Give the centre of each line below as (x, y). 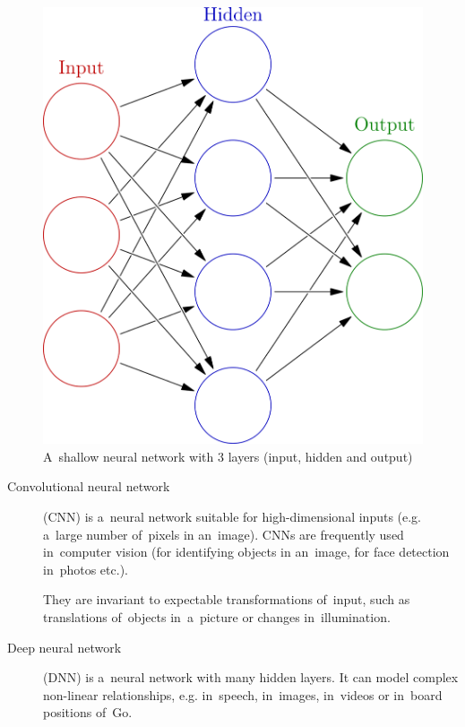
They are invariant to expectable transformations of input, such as (227, 599)
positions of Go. (88, 712)
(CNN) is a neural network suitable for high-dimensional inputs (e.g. (232, 517)
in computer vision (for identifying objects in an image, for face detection (246, 552)
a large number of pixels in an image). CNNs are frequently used (224, 534)
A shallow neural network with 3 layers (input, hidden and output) (228, 456)
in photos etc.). (86, 569)
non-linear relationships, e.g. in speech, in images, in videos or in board (243, 694)
